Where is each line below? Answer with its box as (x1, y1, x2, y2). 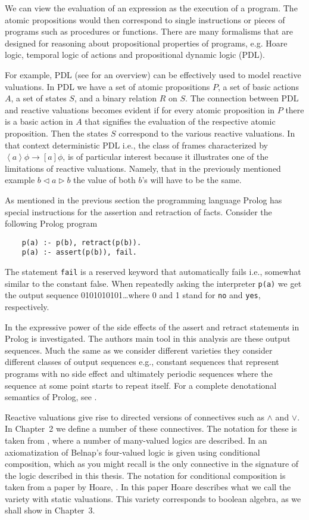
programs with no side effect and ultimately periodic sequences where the (5, 367, 273, 379)
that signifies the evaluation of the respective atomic (85, 115, 276, 128)
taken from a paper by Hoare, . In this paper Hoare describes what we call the (5, 481, 291, 493)
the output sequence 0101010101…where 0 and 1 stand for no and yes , (5, 289, 261, 301)
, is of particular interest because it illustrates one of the (63, 150, 269, 163)
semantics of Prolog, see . (5, 391, 97, 403)
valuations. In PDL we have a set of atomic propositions (5, 80, 210, 92)
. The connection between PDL (185, 92, 299, 104)
